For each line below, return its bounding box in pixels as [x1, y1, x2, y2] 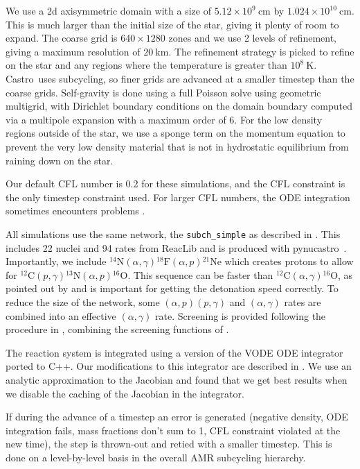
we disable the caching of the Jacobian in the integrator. [6, 386, 244, 400]
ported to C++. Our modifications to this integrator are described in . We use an [6, 359, 352, 373]
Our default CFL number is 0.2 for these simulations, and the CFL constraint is [6, 176, 345, 191]
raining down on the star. [6, 153, 114, 167]
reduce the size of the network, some [6, 294, 160, 309]
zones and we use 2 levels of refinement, [168, 31, 336, 45]
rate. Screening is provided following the [155, 308, 326, 323]
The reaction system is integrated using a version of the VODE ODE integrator [6, 345, 343, 359]
